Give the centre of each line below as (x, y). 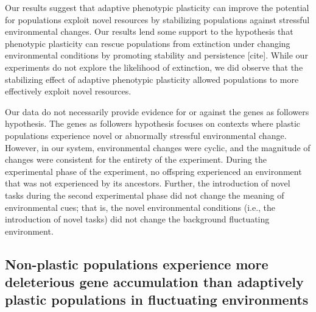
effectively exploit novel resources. (68, 91)
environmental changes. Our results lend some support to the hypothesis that (149, 31)
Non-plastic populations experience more (137, 264)
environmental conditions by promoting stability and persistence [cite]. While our (156, 55)
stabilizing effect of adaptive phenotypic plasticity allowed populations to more (152, 79)
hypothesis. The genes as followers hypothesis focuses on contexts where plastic (153, 123)
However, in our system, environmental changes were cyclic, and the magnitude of (158, 147)
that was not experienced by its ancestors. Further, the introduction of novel (148, 183)
